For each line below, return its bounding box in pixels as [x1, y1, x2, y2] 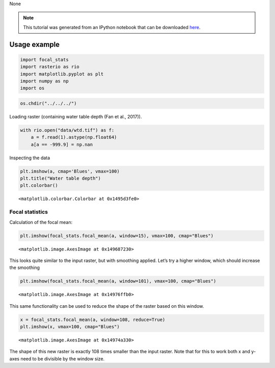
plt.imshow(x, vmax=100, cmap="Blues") [20, 324, 120, 330]
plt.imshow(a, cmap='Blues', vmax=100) [20, 168, 120, 174]
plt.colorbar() [20, 183, 58, 188]
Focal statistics [9, 208, 48, 215]
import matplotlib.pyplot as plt [20, 71, 104, 77]
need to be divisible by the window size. [20, 355, 105, 362]
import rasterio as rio [20, 64, 80, 70]
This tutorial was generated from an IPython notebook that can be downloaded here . [23, 24, 201, 30]
